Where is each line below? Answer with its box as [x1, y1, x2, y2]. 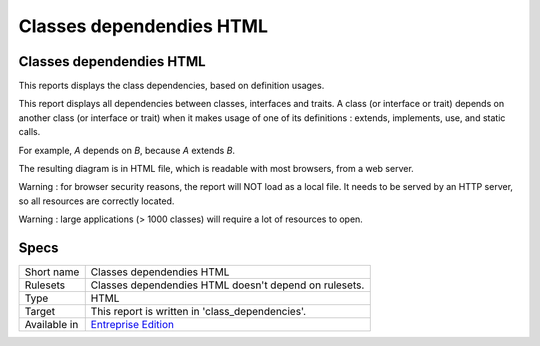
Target [24, 305, 56, 319]
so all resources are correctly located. [18, 195, 175, 207]
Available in [24, 318, 79, 332]
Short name [24, 265, 80, 279]
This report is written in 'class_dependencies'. [90, 305, 307, 319]
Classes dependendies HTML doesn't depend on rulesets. [90, 278, 365, 292]
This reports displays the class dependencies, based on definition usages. [18, 80, 325, 92]
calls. [18, 126, 41, 138]
